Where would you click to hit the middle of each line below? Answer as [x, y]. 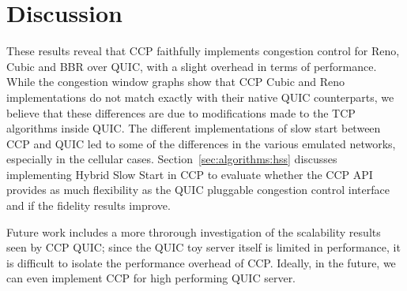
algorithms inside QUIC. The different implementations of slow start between [194, 128]
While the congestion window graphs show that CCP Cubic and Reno [176, 82]
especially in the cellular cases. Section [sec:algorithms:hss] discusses [172, 159]
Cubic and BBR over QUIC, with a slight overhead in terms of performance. [192, 66]
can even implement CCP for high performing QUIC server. [151, 278]
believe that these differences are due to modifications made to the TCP [181, 112]
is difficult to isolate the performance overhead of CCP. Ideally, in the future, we [201, 262]
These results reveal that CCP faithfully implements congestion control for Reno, [203, 51]
